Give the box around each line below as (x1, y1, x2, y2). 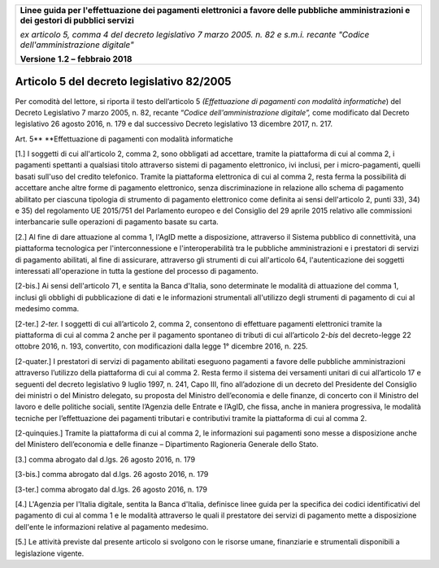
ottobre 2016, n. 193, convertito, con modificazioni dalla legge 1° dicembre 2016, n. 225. (15, 341, 308, 351)
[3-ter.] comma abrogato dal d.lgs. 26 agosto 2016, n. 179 (15, 484, 207, 494)
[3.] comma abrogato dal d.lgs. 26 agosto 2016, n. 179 (15, 454, 195, 464)
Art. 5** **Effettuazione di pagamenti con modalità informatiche (15, 134, 233, 144)
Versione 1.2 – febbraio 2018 (20, 54, 133, 64)
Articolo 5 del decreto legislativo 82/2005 (15, 75, 232, 89)
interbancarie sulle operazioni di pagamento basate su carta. (15, 217, 219, 227)
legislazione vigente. (15, 548, 85, 558)
